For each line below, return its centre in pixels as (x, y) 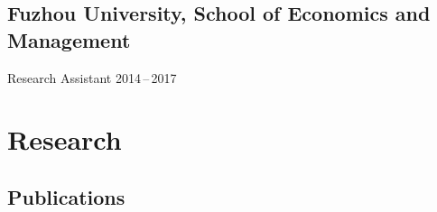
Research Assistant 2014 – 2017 (92, 77)
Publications (66, 196)
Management (69, 39)
